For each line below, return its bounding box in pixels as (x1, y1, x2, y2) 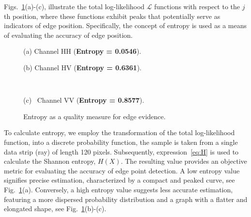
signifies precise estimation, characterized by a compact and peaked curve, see (4, 175, 235, 185)
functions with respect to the (154, 1, 240, 11)
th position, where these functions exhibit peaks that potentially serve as (4, 11, 220, 21)
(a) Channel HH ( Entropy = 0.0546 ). (23, 46, 141, 56)
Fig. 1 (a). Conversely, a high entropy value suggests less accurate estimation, (4, 184, 233, 194)
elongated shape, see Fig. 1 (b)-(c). (4, 203, 107, 214)
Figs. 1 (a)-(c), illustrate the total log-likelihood (4, 1, 145, 11)
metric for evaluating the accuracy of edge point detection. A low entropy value (4, 165, 240, 175)
